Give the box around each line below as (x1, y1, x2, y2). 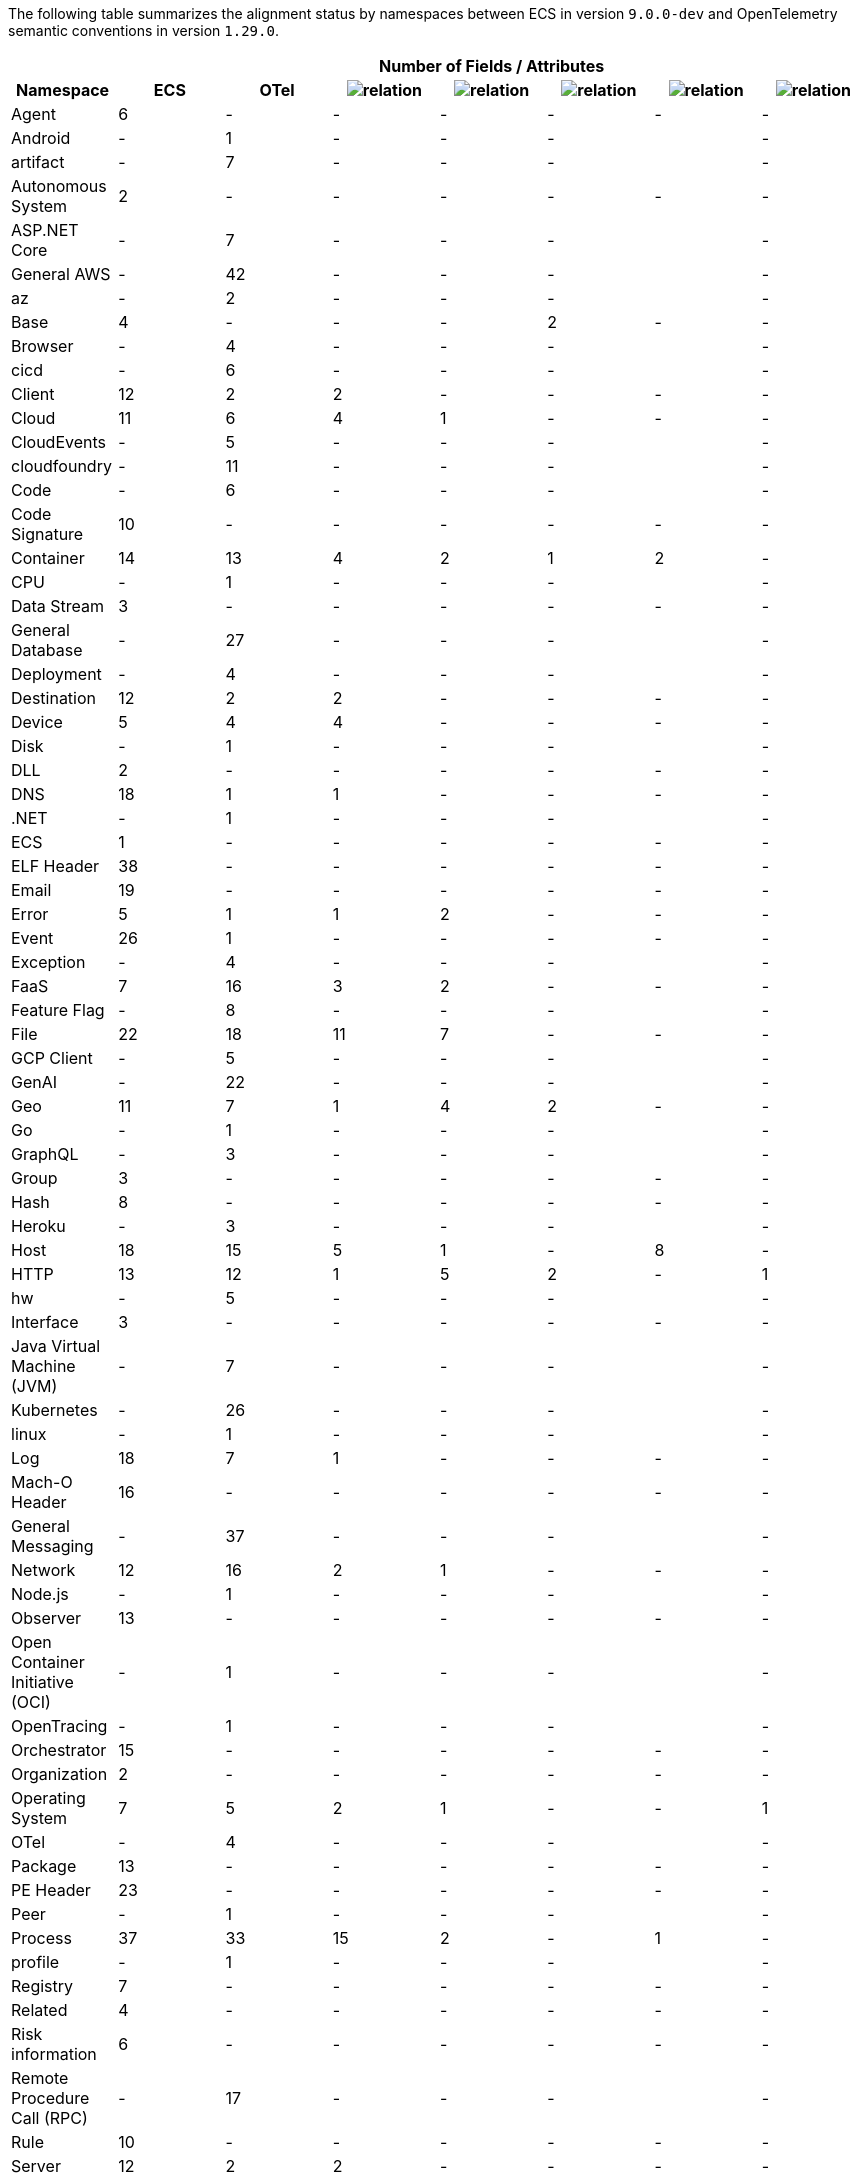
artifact (11, 152, 65, 172)
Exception (11, 952, 86, 972)
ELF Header (11, 856, 100, 876)
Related (11, 2000, 68, 2020)
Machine (11, 1356, 76, 1376)
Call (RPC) (11, 2108, 88, 2128)
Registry (11, 1976, 74, 1996)
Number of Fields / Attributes (378, 56, 605, 76)
